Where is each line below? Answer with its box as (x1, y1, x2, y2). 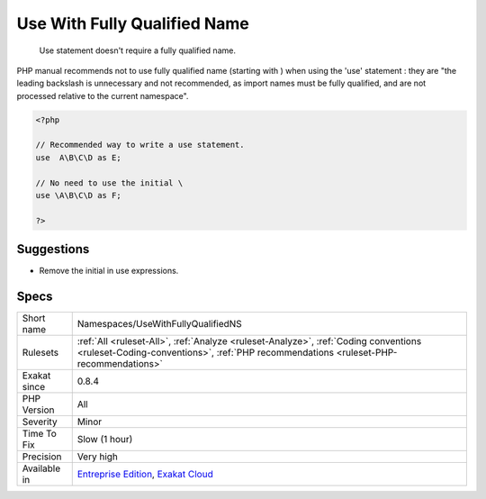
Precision (22, 450, 62, 463)
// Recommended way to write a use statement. (35, 140, 245, 150)
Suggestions (16, 241, 90, 257)
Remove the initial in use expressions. (39, 266, 179, 277)
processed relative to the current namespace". (16, 90, 189, 101)
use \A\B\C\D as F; (35, 190, 121, 201)
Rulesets (22, 347, 58, 359)
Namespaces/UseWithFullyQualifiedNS (76, 318, 242, 331)
